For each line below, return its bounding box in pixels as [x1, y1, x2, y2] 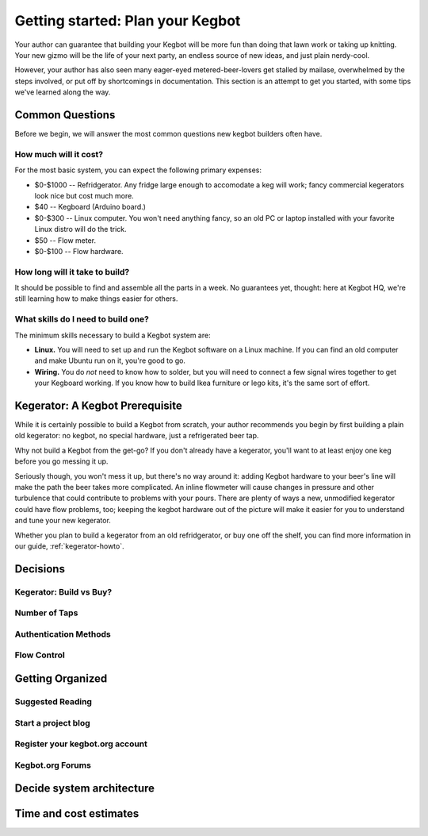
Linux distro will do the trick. [34, 225, 127, 234]
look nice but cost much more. [34, 191, 134, 200]
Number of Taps [14, 607, 78, 618]
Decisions [14, 562, 65, 576]
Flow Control [14, 649, 65, 661]
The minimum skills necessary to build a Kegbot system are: [14, 330, 211, 340]
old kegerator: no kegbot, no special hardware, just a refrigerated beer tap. [14, 431, 259, 441]
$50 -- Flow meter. [34, 235, 97, 245]
